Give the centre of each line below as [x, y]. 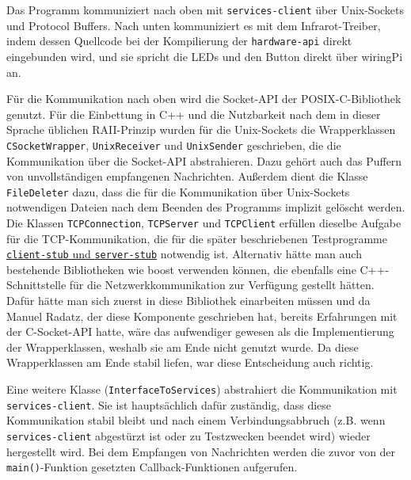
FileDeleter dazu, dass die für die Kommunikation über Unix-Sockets [178, 191]
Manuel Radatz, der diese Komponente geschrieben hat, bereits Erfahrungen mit [202, 316]
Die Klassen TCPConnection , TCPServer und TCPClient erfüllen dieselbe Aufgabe [204, 222]
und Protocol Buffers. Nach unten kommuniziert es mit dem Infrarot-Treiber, [194, 25]
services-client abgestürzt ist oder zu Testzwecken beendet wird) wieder [188, 435]
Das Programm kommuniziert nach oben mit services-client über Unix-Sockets [205, 10]
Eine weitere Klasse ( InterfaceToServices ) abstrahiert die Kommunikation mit [202, 389]
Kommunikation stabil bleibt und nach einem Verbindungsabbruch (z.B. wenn [196, 420]
